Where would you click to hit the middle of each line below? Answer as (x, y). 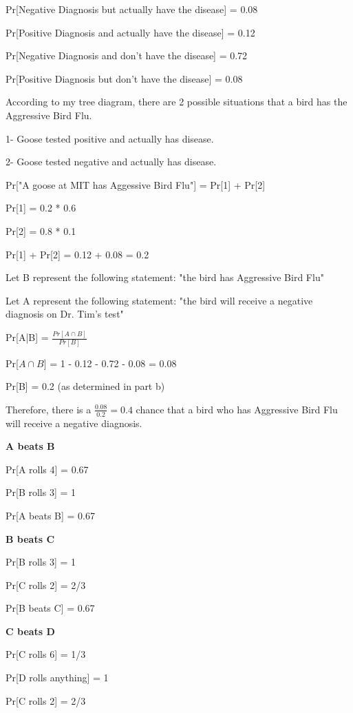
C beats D (30, 631)
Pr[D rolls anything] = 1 (57, 678)
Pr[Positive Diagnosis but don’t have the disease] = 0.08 (124, 78)
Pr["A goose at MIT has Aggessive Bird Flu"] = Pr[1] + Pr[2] (136, 184)
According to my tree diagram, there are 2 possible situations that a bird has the (176, 102)
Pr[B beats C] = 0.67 (50, 608)
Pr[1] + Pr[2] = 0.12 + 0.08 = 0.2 (77, 254)
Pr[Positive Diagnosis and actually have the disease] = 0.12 (130, 32)
